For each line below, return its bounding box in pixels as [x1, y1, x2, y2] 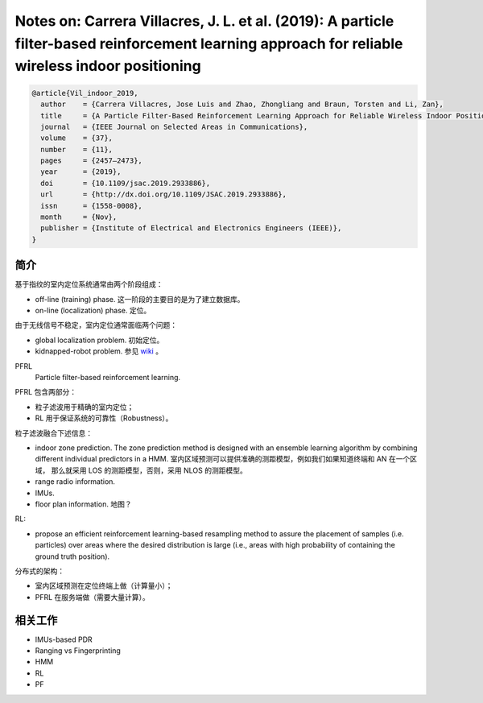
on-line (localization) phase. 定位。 [35, 306, 151, 316]
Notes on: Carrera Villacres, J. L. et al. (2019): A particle [14, 12, 394, 30]
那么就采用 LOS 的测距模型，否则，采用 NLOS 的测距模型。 [51, 465, 247, 475]
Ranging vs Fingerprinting [35, 645, 121, 655]
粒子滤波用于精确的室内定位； [35, 402, 134, 411]
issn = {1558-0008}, [40, 201, 142, 210]
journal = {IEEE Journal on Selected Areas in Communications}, [40, 122, 308, 131]
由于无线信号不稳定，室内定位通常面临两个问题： [14, 320, 177, 330]
